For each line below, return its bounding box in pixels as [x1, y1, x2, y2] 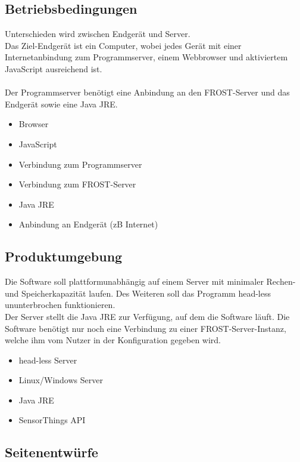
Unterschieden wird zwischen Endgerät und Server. [5, 27, 190, 40]
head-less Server [18, 353, 77, 366]
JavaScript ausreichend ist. [5, 62, 102, 75]
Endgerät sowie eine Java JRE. [5, 97, 118, 110]
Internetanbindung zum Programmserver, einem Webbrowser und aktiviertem [5, 51, 288, 63]
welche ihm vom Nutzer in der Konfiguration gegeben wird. [5, 334, 221, 346]
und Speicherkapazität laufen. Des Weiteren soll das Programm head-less [5, 287, 271, 299]
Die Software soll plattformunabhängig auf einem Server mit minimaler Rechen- [5, 275, 296, 288]
